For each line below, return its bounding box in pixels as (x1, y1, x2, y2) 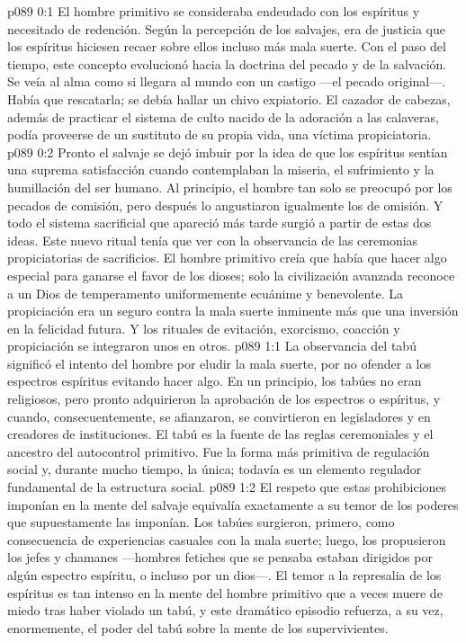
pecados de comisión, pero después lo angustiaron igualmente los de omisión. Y (7, 195, 444, 214)
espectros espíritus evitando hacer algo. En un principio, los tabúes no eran (7, 371, 422, 390)
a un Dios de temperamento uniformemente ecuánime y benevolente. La (7, 283, 403, 302)
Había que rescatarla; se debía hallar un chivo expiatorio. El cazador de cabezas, (7, 89, 451, 108)
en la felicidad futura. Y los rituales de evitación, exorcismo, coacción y (7, 318, 400, 337)
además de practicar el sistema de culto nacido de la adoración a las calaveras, (7, 107, 439, 126)
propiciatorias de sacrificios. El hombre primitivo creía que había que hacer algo (7, 248, 447, 267)
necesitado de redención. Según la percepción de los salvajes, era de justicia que (7, 19, 445, 38)
